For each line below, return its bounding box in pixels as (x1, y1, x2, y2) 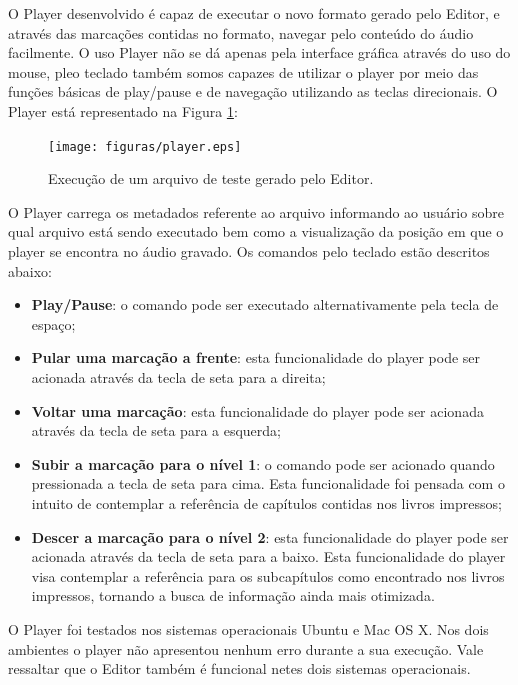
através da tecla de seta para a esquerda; (31, 420, 281, 441)
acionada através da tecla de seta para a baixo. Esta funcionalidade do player (31, 546, 506, 567)
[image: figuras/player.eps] (48, 139, 242, 154)
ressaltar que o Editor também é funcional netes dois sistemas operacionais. (8, 658, 471, 679)
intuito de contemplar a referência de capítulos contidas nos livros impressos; (31, 492, 502, 513)
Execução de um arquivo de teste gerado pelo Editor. (48, 168, 374, 189)
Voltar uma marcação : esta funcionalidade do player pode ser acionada (31, 400, 484, 421)
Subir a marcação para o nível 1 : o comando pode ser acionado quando (31, 453, 495, 474)
